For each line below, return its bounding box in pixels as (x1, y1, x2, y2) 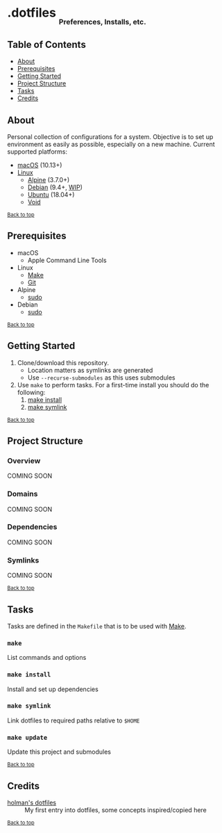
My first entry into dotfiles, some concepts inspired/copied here (24, 805, 207, 814)
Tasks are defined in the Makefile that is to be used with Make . (7, 622, 187, 630)
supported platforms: (7, 147, 68, 156)
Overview (7, 455, 41, 465)
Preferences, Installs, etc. (58, 17, 147, 27)
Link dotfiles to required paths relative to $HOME (7, 716, 140, 725)
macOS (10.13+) (17, 161, 62, 169)
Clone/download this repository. (17, 358, 110, 366)
